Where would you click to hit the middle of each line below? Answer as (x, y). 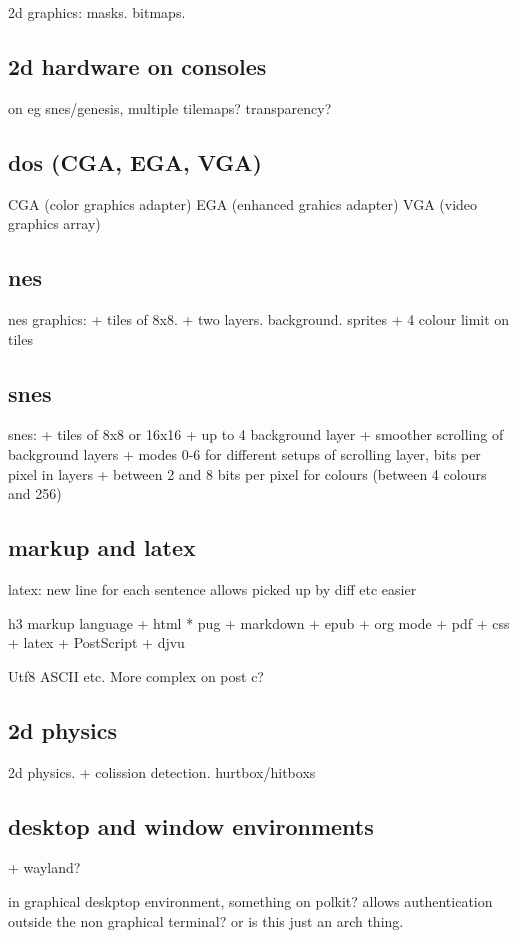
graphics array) (54, 223)
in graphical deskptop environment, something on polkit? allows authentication (250, 900)
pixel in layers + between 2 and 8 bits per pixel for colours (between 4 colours (247, 473)
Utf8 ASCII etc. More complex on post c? (136, 675)
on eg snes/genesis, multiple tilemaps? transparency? (170, 107)
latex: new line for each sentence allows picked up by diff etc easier (212, 588)
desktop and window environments (191, 825)
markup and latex (102, 547)
